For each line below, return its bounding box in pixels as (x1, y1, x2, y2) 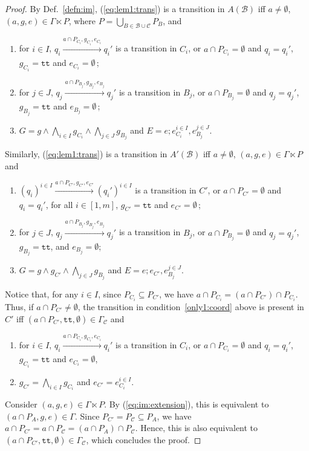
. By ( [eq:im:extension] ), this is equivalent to (104, 398, 269, 410)
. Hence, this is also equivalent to (135, 421, 258, 434)
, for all (45, 198, 73, 210)
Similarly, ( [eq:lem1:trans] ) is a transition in (5, 148, 168, 160)
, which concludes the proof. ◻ (86, 433, 201, 446)
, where (68, 14, 96, 27)
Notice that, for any (5, 287, 79, 300)
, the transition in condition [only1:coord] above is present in (77, 300, 304, 313)
